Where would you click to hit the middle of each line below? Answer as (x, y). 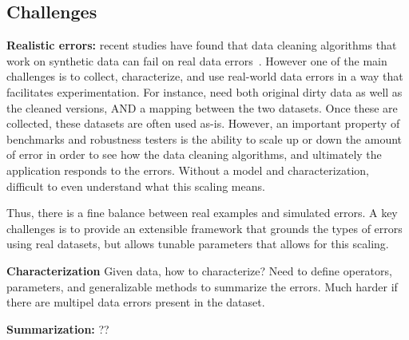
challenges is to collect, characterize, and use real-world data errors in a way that (205, 76)
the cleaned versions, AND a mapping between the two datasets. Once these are (202, 107)
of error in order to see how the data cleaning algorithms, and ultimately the (194, 154)
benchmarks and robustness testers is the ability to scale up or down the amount (204, 138)
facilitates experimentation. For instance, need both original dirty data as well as (204, 91)
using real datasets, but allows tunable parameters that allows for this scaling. (198, 244)
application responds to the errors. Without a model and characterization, (188, 170)
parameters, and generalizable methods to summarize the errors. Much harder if (202, 286)
